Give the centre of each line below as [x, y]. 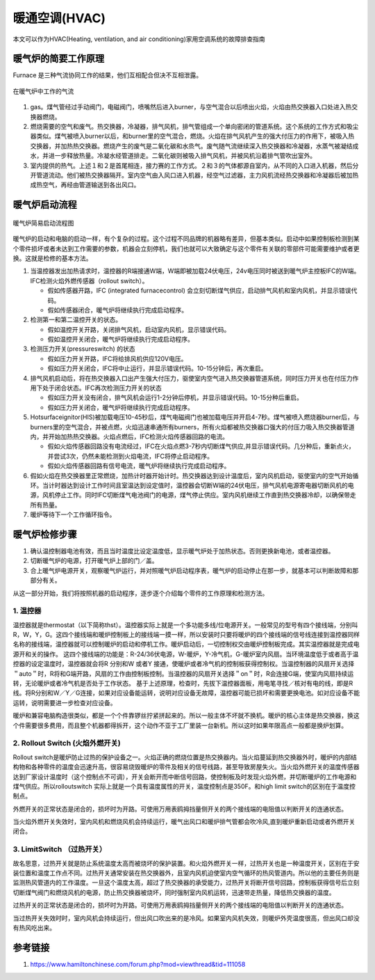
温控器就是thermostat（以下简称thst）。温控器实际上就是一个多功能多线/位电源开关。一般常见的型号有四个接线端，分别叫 [185, 625]
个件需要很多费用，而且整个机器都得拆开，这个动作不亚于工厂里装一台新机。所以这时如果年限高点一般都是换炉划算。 [180, 725]
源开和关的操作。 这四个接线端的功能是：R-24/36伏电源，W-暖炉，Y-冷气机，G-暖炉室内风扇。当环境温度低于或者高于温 [186, 654]
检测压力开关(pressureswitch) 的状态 [83, 349]
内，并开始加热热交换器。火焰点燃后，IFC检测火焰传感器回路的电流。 [130, 436]
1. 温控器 [27, 611]
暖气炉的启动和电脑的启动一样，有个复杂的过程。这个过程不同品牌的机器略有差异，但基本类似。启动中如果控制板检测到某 [186, 239]
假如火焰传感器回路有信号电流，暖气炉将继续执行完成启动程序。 [139, 466]
